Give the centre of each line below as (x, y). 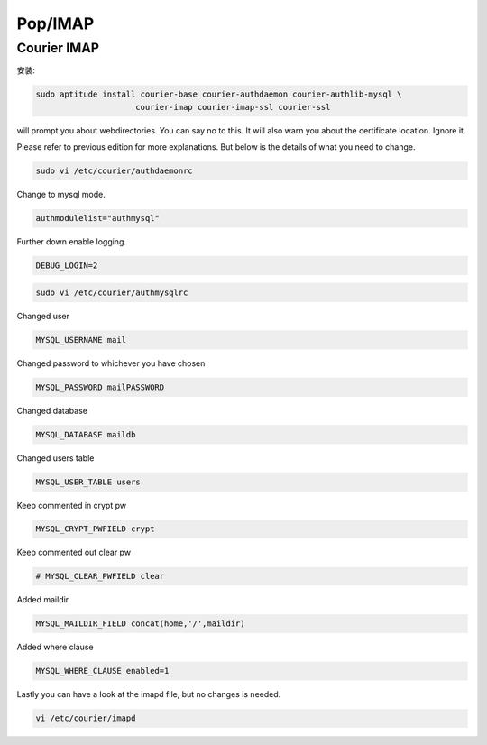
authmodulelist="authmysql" (97, 218)
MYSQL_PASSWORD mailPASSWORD (100, 387)
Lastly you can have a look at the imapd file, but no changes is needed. (149, 694)
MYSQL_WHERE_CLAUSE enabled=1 (102, 671)
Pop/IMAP (55, 23)
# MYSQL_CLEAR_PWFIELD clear (100, 576)
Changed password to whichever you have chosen (111, 363)
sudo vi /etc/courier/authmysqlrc (112, 292)
